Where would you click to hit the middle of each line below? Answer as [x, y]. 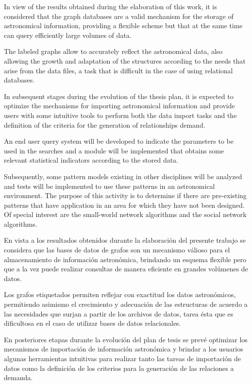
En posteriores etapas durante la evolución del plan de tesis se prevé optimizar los [126, 339]
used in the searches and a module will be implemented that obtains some [114, 150]
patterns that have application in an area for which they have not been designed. [124, 205]
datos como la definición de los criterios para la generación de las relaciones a [119, 368]
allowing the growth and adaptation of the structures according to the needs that [125, 60]
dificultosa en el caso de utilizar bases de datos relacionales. [92, 323]
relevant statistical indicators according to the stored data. [91, 160]
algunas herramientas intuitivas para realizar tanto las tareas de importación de [122, 358]
